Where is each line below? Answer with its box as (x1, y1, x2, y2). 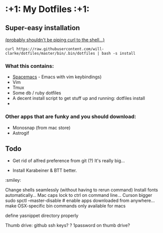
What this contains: (5, 62, 54, 69)
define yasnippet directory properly (5, 212, 79, 219)
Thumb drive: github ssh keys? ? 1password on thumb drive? (5, 222, 130, 228)
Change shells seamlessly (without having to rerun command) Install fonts (5, 187, 158, 193)
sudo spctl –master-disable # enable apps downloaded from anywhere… (5, 197, 155, 204)
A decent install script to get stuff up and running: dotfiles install (12, 95, 145, 101)
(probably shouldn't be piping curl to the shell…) (5, 37, 105, 43)
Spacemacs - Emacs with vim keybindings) (12, 74, 102, 80)
